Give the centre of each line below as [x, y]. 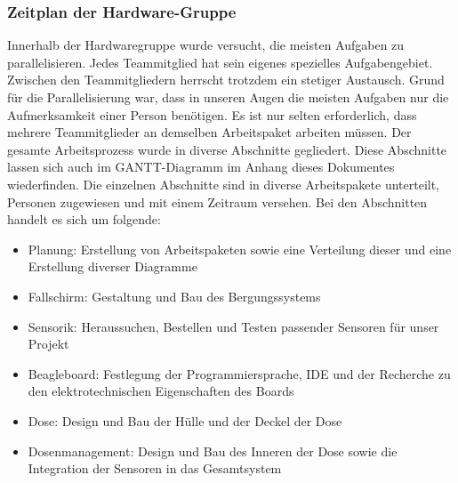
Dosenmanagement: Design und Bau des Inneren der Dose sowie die [213, 451]
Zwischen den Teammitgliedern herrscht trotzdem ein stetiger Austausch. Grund [226, 80]
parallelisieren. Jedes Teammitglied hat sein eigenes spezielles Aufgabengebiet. [220, 62]
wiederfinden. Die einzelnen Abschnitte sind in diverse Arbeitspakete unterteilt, [224, 184]
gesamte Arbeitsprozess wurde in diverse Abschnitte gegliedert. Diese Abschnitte [227, 149]
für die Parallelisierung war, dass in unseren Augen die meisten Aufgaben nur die [228, 97]
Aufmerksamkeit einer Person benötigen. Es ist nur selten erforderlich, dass [212, 114]
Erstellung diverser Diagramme [112, 266]
